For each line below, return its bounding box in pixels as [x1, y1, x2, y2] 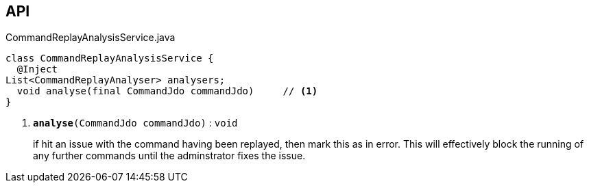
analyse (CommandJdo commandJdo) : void [33, 117, 238, 129]
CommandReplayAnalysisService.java [5, 31, 176, 44]
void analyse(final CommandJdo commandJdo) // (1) [16, 85, 318, 97]
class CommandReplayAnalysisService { [5, 53, 214, 64]
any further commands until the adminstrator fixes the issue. [33, 150, 306, 162]
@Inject [16, 64, 58, 75]
